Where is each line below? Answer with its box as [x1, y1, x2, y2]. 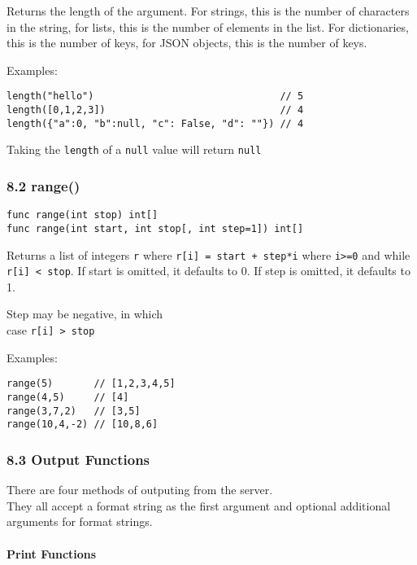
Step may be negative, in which [7, 305, 163, 322]
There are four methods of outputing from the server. [7, 481, 273, 498]
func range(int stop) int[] [7, 209, 159, 221]
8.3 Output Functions [7, 449, 150, 469]
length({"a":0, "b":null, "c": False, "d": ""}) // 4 [7, 117, 304, 129]
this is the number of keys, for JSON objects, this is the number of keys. [7, 34, 367, 51]
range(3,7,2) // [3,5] [7, 405, 141, 417]
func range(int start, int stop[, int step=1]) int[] [7, 222, 304, 234]
